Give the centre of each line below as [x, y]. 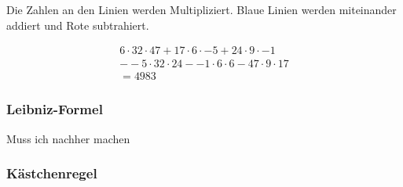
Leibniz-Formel [55, 109]
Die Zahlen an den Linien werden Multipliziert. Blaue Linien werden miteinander [201, 9]
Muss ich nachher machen [68, 138]
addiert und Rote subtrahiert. [78, 25]
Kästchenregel [52, 173]
